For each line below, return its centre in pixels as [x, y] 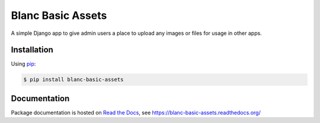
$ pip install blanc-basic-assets [73, 80]
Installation [32, 50]
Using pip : [23, 64]
